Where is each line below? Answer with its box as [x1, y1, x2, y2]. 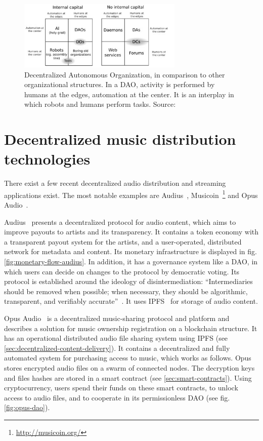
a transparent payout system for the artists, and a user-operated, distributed [4, 236, 242, 247]
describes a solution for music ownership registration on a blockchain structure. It [4, 323, 257, 333]
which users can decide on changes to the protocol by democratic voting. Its [4, 266, 240, 276]
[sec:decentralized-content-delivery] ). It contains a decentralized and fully [4, 342, 230, 353]
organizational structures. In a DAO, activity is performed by [24, 79, 215, 90]
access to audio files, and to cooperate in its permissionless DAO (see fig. [4, 392, 230, 403]
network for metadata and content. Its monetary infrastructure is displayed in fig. [4, 246, 257, 257]
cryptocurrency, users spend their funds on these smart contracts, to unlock [4, 382, 238, 393]
